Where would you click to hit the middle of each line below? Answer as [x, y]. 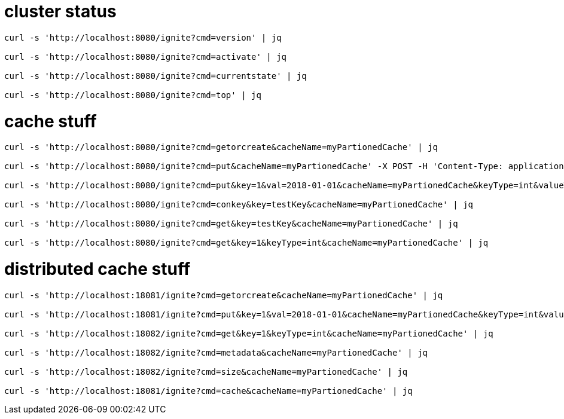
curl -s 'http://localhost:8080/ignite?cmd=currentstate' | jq [156, 76]
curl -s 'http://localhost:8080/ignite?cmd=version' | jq [143, 37]
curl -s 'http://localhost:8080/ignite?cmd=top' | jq [133, 95]
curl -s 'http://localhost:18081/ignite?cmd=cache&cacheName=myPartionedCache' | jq [208, 391]
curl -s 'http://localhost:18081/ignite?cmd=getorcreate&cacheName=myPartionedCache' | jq [224, 295]
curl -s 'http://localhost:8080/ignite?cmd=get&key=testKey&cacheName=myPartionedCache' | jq [231, 224]
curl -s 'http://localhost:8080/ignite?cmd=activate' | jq [146, 56]
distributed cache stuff [97, 269]
